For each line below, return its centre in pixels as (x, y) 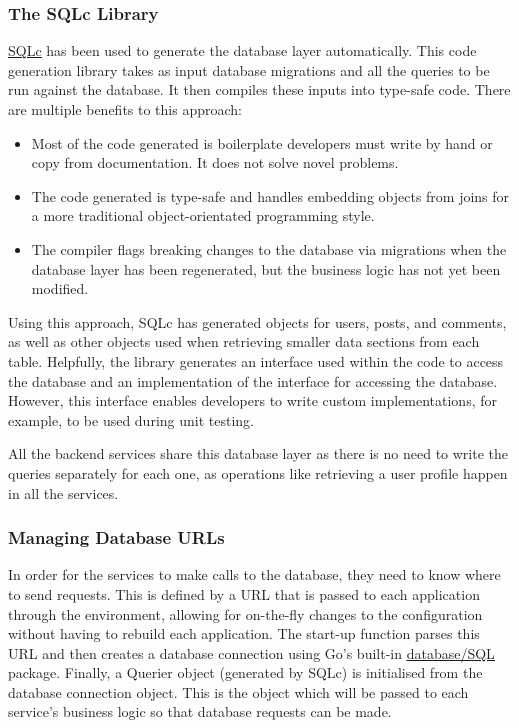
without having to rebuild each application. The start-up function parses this (244, 633)
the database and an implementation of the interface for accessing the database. (253, 380)
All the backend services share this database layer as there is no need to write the (258, 453)
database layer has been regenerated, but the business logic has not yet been (266, 268)
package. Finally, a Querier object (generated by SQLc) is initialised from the (245, 672)
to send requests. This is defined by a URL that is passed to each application (244, 593)
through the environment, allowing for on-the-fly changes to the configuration (245, 613)
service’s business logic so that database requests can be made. (200, 711)
